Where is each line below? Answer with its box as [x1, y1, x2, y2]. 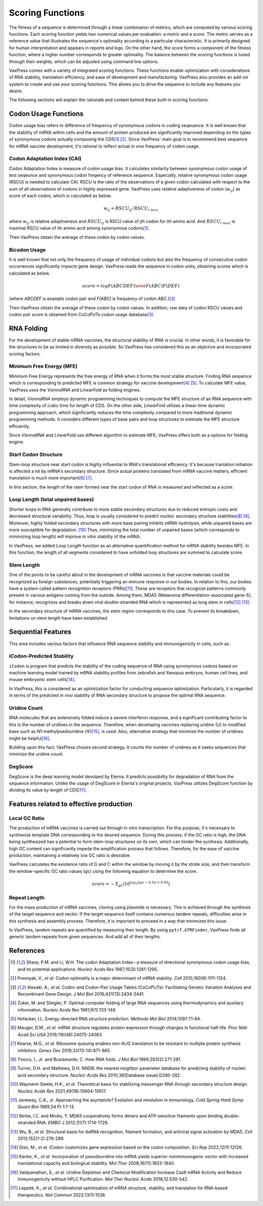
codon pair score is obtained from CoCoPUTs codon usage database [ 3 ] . [9, 312, 154, 318]
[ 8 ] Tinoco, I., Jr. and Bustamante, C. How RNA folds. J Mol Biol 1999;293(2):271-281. [10, 1056, 182, 1062]
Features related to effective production [9, 800, 132, 808]
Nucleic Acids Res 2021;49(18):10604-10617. [18, 1088, 107, 1094]
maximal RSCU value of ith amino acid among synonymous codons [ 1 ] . [9, 225, 150, 231]
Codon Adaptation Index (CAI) [9, 155, 82, 162]
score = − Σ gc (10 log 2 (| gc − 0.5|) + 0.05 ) [92, 880, 170, 888]
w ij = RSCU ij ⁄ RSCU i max [103, 206, 158, 213]
